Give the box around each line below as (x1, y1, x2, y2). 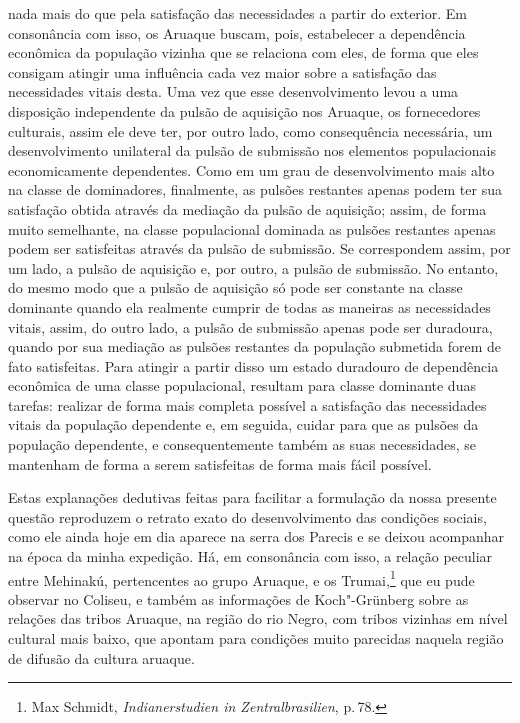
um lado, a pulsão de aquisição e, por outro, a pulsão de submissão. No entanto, (8, 257, 499, 278)
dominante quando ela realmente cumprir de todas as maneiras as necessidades (8, 296, 491, 317)
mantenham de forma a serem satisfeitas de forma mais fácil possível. (8, 453, 432, 474)
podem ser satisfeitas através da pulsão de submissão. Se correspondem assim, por (8, 238, 511, 259)
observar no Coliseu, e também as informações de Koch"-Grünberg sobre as (8, 588, 469, 609)
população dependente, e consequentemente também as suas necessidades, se (8, 434, 476, 455)
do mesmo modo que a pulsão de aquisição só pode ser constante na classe (8, 277, 463, 298)
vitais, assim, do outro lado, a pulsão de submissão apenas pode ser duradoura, (8, 316, 493, 337)
